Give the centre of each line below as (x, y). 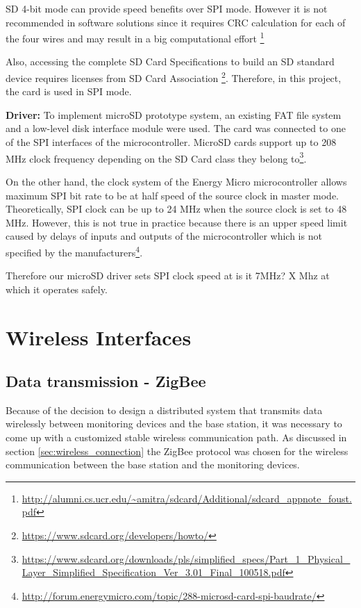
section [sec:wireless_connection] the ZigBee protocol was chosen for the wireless (177, 451)
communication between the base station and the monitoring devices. (153, 465)
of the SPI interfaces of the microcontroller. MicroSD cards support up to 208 (171, 142)
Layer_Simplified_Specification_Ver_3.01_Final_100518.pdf (153, 572)
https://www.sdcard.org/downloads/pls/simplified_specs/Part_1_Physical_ (186, 558)
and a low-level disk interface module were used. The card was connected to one (176, 128)
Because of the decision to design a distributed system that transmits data (164, 410)
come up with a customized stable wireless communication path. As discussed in (176, 437)
